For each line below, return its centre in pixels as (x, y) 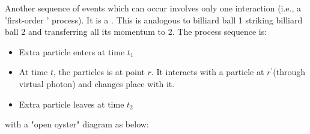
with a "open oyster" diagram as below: (77, 124)
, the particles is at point (99, 72)
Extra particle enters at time (72, 51)
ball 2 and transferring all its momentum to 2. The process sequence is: (136, 32)
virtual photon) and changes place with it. (97, 83)
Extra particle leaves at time (71, 104)
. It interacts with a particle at (208, 72)
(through (289, 72)
